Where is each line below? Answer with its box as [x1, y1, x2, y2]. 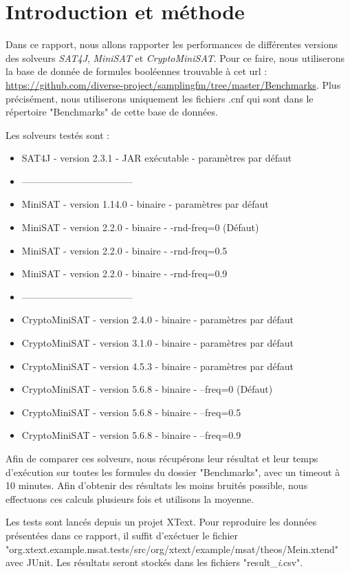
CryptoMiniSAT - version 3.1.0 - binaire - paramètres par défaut [21, 336, 294, 350]
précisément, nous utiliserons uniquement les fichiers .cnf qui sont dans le [6, 91, 314, 105]
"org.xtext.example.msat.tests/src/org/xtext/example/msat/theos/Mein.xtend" [6, 541, 338, 556]
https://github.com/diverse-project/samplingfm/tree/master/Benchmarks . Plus [6, 77, 341, 91]
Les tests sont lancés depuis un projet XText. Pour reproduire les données [6, 515, 317, 529]
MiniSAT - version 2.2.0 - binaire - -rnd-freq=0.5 [21, 243, 228, 257]
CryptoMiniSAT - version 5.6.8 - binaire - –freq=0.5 [21, 404, 241, 419]
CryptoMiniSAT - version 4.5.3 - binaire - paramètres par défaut [21, 358, 294, 373]
